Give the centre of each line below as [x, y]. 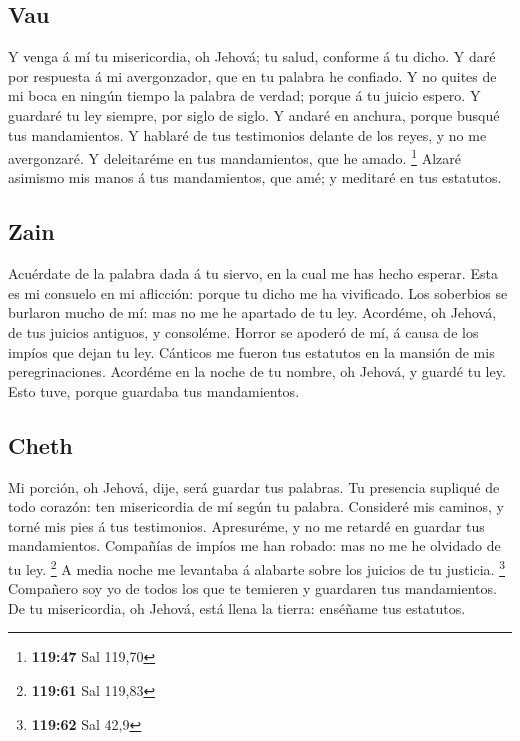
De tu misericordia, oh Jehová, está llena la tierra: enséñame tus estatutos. [237, 607]
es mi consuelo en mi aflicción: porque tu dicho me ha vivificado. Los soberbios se [258, 292]
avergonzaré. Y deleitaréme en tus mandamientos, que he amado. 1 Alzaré [234, 156]
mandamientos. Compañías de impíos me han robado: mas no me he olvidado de [254, 545]
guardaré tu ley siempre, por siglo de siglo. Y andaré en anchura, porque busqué [254, 114]
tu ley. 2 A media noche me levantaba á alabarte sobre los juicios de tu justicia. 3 [256, 567]
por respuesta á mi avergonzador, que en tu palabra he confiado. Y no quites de [252, 75]
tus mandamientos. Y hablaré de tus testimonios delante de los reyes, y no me [247, 134]
